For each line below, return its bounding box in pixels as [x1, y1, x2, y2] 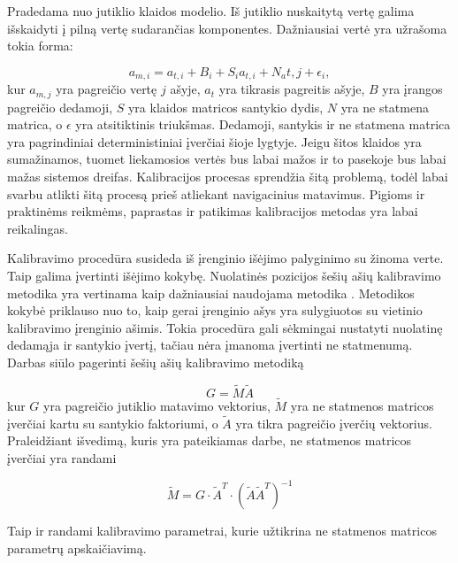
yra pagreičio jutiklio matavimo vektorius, [43, 397, 271, 415]
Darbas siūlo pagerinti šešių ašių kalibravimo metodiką [7, 353, 304, 371]
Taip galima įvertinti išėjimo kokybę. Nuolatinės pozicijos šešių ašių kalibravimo [7, 266, 441, 285]
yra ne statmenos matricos [290, 397, 434, 415]
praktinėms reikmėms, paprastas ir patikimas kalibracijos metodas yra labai [7, 202, 418, 220]
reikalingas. [7, 219, 68, 237]
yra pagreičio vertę [56, 80, 157, 98]
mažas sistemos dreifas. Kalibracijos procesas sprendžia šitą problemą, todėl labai [7, 167, 448, 186]
